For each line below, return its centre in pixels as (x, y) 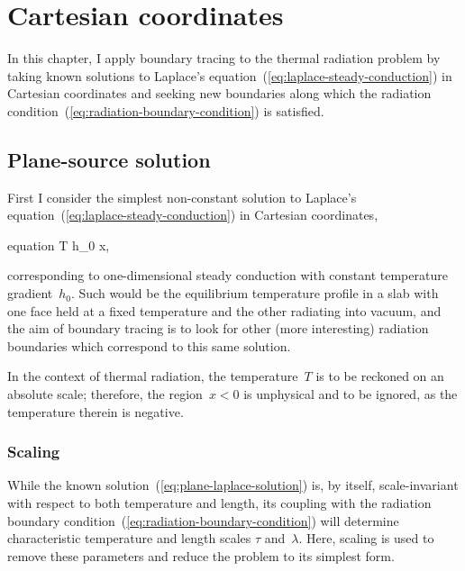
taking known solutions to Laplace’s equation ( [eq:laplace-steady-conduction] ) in (230, 75)
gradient (30, 293)
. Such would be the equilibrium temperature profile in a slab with (255, 293)
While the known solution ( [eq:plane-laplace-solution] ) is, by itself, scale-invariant (233, 485)
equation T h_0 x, (59, 245)
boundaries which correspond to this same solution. (149, 345)
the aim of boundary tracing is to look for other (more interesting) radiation (218, 328)
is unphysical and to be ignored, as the (351, 394)
